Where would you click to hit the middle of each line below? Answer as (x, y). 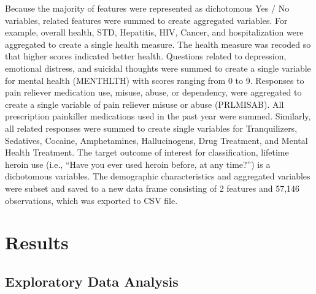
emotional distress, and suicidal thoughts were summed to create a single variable (158, 68)
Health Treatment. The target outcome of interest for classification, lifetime (147, 152)
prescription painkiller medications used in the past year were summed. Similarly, (158, 116)
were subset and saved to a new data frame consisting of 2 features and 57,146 (152, 188)
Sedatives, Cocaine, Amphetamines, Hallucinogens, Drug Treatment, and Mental (156, 140)
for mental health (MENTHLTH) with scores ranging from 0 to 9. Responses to (155, 80)
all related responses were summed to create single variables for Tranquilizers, (151, 128)
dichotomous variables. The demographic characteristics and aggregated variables (158, 176)
